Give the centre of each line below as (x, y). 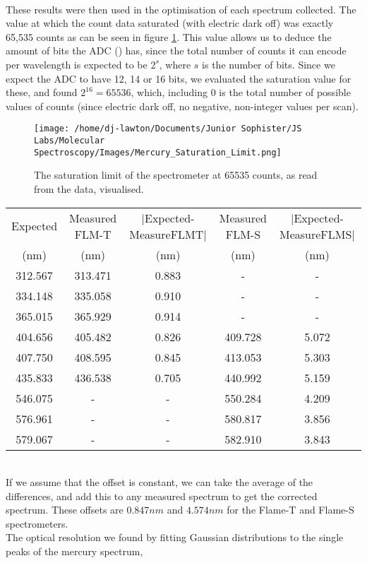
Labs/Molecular (70, 141)
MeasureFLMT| (168, 234)
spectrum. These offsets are (65, 510)
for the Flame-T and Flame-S (290, 510)
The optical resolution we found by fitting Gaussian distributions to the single (175, 537)
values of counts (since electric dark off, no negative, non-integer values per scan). (182, 106)
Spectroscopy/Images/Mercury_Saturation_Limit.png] (158, 152)
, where (175, 64)
